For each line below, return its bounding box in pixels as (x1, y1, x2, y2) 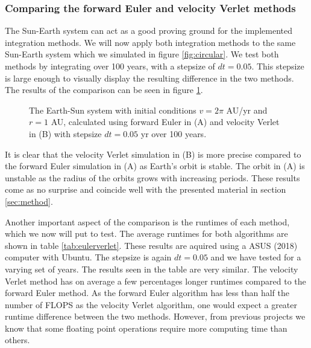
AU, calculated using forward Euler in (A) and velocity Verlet (51, 115, 280, 128)
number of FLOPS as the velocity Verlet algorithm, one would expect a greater (5, 298, 298, 311)
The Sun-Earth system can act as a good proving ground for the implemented (5, 24, 292, 37)
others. (5, 333, 30, 346)
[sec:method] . (5, 195, 53, 207)
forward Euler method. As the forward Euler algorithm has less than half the (5, 286, 289, 299)
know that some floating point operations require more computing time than (5, 321, 287, 334)
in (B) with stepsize (29, 127, 102, 140)
